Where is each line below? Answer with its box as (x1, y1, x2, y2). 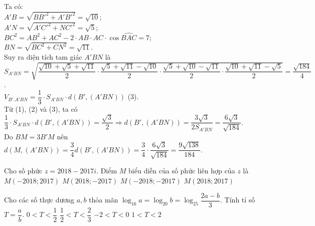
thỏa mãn (89, 194, 118, 205)
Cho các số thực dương (4, 194, 75, 205)
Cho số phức (4, 165, 43, 176)
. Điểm (96, 165, 117, 176)
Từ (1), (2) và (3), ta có (4, 103, 78, 114)
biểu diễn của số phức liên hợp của (128, 165, 235, 176)
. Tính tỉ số (220, 194, 255, 205)
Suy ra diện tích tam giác (4, 52, 82, 62)
